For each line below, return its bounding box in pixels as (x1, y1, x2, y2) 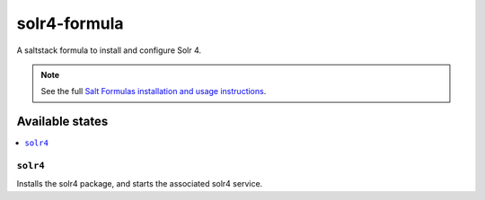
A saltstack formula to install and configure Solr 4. (16, 45, 202, 56)
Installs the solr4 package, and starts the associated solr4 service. (16, 178, 263, 189)
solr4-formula (16, 13, 125, 33)
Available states (16, 114, 109, 129)
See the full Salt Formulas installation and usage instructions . (40, 86, 267, 97)
